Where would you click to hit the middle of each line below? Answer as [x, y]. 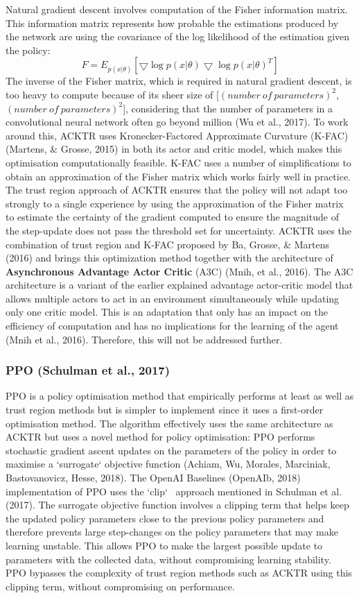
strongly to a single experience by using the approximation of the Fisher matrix [175, 203]
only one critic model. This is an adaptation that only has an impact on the [167, 312]
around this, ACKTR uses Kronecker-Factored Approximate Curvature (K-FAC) [177, 135]
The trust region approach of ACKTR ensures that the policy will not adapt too [177, 190]
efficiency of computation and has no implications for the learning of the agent [172, 326]
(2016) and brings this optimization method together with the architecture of [169, 258]
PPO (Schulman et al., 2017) [88, 370]
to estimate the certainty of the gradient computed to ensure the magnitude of [172, 217]
